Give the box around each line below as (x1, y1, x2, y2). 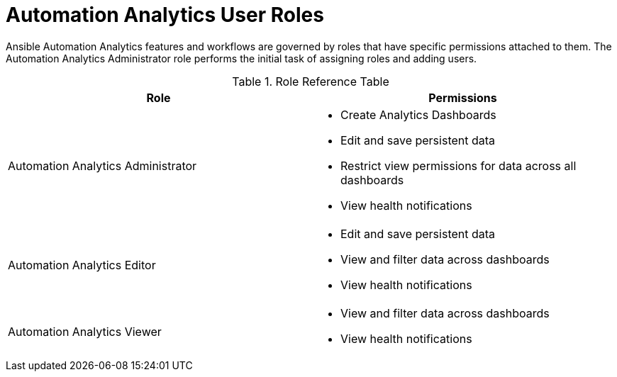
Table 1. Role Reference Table (232, 74, 389, 89)
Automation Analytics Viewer (8, 324, 162, 339)
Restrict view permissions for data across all (340, 158, 577, 173)
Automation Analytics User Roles (6, 3, 324, 27)
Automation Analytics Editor (8, 257, 156, 272)
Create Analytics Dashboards (340, 107, 496, 122)
